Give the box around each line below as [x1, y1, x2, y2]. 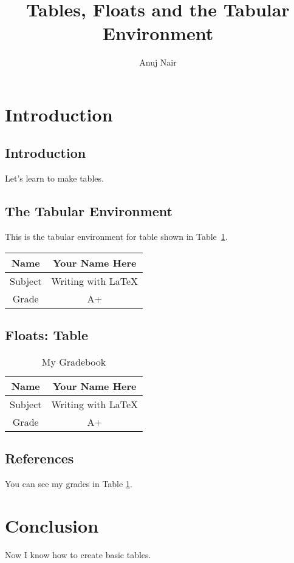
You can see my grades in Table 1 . [5, 477, 132, 490]
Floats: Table [5, 326, 89, 344]
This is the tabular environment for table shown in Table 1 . [5, 230, 228, 243]
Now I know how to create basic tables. [5, 548, 151, 561]
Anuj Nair [139, 56, 177, 69]
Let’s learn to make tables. [5, 172, 104, 185]
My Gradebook [41, 354, 106, 369]
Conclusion [5, 513, 99, 537]
